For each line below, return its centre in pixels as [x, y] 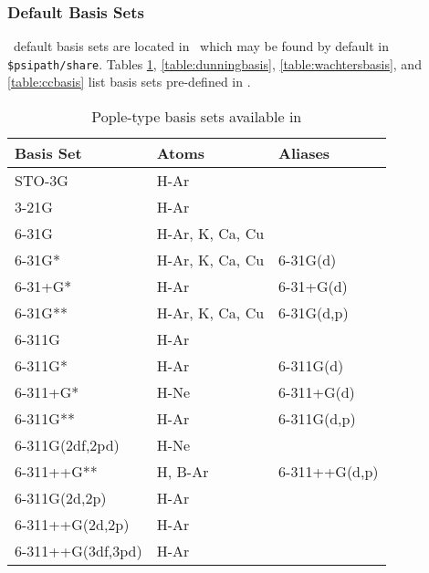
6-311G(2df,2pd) [67, 445]
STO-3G [42, 181]
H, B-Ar [183, 472]
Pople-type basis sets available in [197, 117]
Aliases [304, 153]
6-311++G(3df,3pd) [78, 551]
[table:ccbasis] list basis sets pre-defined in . [129, 82]
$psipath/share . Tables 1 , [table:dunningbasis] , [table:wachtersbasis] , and [214, 63]
